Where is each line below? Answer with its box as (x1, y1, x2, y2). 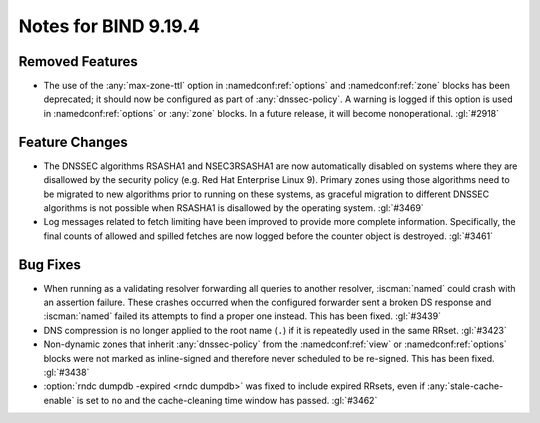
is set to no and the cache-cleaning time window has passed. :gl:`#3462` (76, 394, 378, 406)
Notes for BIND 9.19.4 (18, 15, 200, 37)
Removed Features (18, 53, 139, 70)
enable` (43, 394, 75, 406)
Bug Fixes (18, 256, 82, 273)
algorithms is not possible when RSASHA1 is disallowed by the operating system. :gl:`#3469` (43, 201, 424, 214)
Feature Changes (18, 133, 129, 150)
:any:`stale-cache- (426, 380, 504, 392)
